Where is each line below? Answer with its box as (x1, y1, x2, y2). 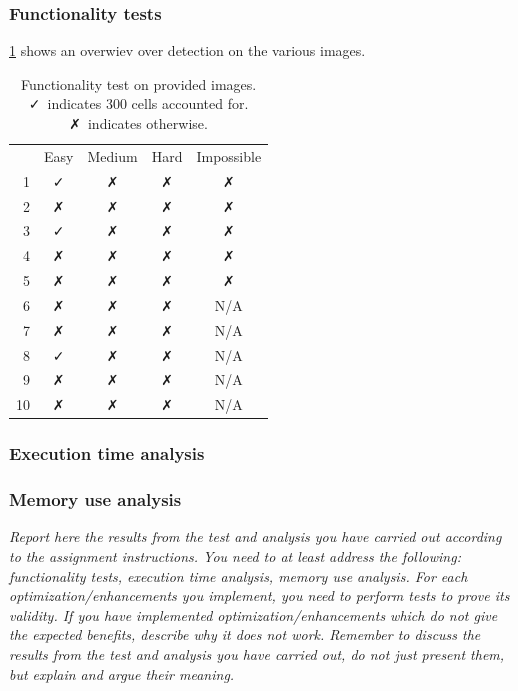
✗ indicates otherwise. (69, 113, 208, 133)
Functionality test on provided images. (20, 73, 257, 94)
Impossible (196, 145, 262, 166)
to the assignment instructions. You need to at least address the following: (9, 546, 461, 567)
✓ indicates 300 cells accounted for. (28, 93, 249, 114)
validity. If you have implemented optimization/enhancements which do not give (9, 604, 498, 625)
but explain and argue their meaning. (9, 663, 235, 684)
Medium (87, 145, 138, 166)
